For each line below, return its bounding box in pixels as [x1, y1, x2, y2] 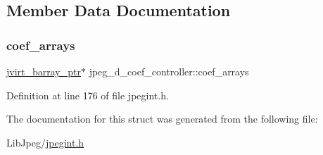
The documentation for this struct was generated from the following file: [6, 111, 318, 126]
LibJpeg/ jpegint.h [6, 135, 84, 149]
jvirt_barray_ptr [6, 64, 81, 78]
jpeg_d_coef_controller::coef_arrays [89, 64, 249, 78]
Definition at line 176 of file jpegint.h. [6, 87, 169, 102]
